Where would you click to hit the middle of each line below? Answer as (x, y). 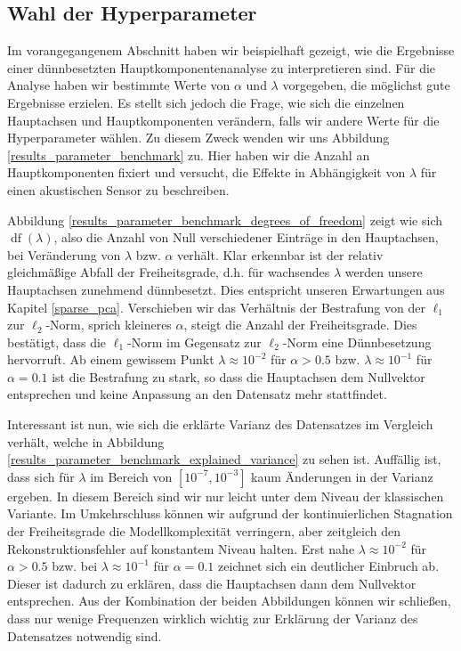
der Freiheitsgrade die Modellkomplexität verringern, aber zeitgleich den (204, 531)
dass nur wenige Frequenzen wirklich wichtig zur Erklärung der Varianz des (213, 618)
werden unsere (384, 272)
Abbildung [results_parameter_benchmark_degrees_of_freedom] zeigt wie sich (225, 220)
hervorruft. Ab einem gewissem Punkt (111, 359)
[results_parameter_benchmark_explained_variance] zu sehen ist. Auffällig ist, (224, 459)
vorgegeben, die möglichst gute (366, 85)
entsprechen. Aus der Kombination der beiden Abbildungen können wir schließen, (229, 601)
